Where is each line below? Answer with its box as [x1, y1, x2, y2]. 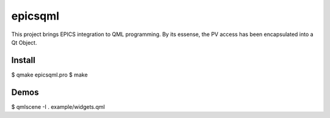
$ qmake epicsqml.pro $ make [11, 71, 88, 78]
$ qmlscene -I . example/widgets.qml [11, 103, 105, 110]
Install [11, 55, 36, 65]
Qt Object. [11, 39, 37, 46]
